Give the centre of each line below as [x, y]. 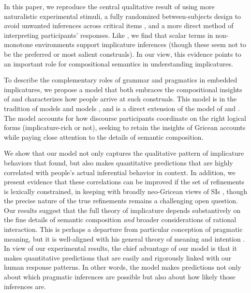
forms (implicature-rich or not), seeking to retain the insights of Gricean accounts [125, 127]
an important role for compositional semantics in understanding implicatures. [118, 63]
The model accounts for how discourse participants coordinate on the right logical [125, 118]
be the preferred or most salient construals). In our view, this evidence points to [123, 54]
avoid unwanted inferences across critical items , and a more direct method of [119, 25]
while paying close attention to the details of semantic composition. [104, 137]
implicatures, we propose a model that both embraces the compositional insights [123, 89]
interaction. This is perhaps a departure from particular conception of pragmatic [123, 229]
